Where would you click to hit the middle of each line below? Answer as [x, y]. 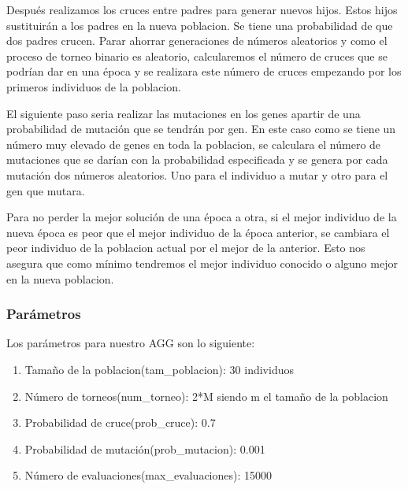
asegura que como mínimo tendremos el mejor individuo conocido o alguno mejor [202, 263]
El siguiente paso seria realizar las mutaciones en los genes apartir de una [184, 113]
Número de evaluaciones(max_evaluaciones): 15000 [148, 475]
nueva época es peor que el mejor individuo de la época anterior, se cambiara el [198, 232]
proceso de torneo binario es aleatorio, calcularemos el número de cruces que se [197, 56]
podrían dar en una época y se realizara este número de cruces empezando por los [204, 71]
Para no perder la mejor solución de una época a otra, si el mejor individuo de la [202, 217]
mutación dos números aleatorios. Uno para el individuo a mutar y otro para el [197, 174]
